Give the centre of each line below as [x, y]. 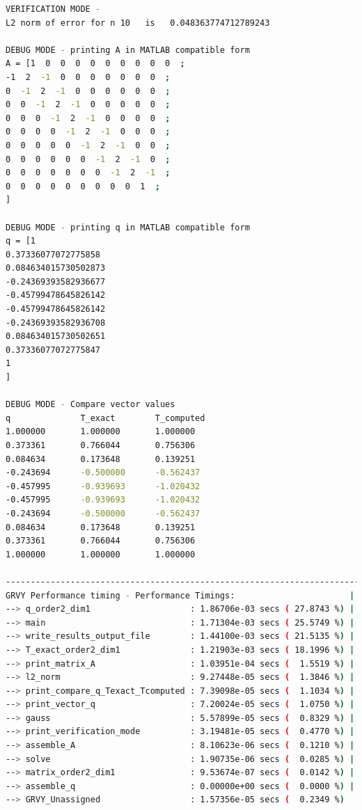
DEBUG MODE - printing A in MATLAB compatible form [128, 50]
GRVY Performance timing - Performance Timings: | [180, 595]
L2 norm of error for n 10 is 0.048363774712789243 [138, 23]
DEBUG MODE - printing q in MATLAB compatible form [128, 227]
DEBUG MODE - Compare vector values [90, 405]
